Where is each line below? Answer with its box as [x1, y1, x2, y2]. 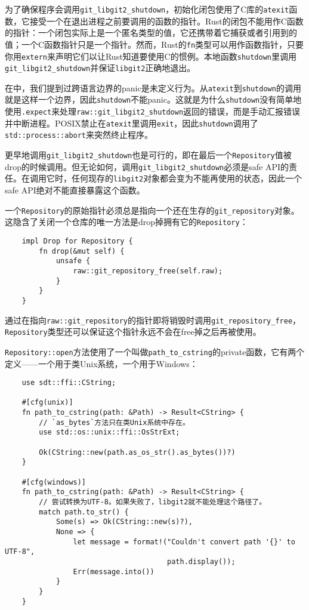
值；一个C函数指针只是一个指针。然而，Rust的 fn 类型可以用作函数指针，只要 [5, 38, 304, 50]
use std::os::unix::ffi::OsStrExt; [39, 428, 180, 437]
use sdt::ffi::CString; [21, 378, 116, 387]
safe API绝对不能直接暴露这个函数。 [5, 184, 145, 196]
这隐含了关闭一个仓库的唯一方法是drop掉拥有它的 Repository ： [5, 215, 248, 228]
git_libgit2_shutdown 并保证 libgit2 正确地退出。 [5, 61, 196, 74]
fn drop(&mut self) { [39, 247, 125, 255]
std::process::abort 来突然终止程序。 [5, 128, 153, 141]
